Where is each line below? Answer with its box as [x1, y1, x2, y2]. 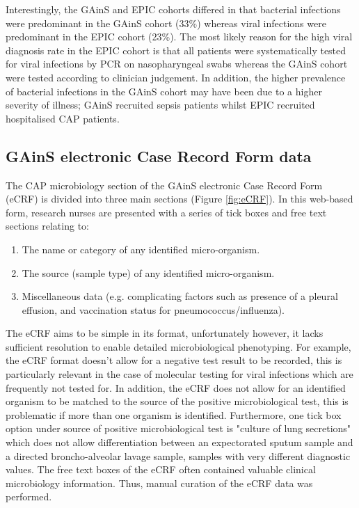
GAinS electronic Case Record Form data [6, 145, 312, 166]
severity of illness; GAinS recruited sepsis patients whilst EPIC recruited [6, 97, 315, 112]
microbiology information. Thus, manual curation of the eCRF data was [6, 475, 313, 490]
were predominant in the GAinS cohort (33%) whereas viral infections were [6, 15, 326, 30]
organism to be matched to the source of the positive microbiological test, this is [6, 394, 349, 408]
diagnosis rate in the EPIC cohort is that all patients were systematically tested [6, 42, 346, 57]
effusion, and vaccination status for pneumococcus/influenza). [22, 302, 285, 317]
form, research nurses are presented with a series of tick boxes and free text [6, 205, 327, 219]
